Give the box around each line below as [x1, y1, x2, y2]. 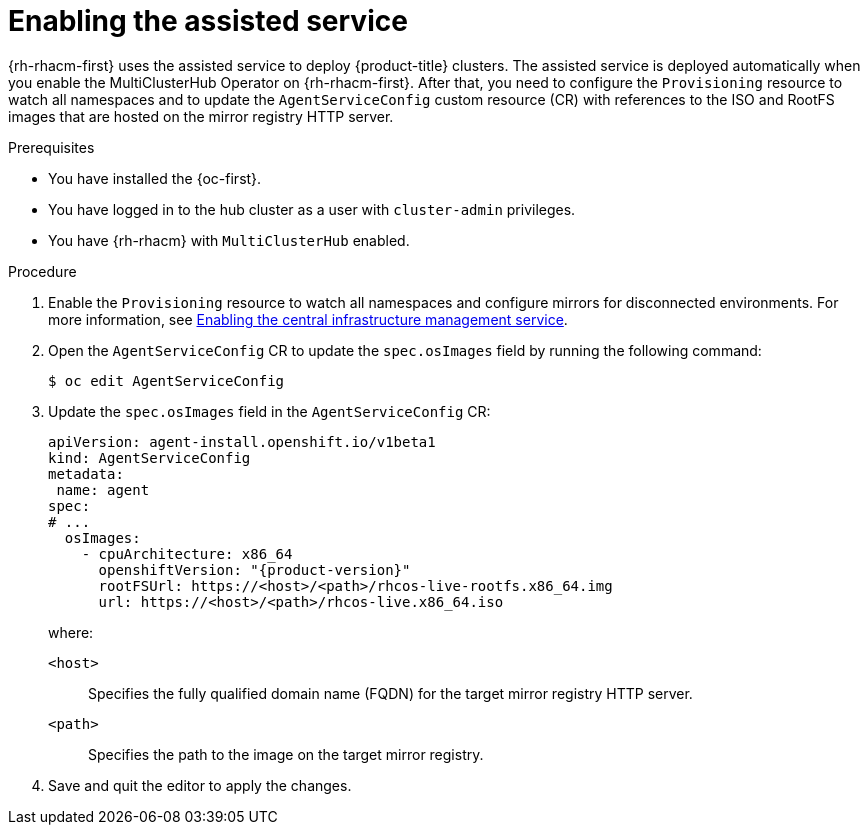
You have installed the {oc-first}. [48, 169, 262, 187]
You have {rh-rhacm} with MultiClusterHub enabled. [48, 231, 410, 249]
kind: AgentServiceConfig [48, 449, 251, 466]
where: [48, 623, 94, 641]
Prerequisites [8, 138, 95, 156]
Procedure [8, 262, 77, 280]
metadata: [48, 465, 124, 482]
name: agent [56, 481, 150, 498]
